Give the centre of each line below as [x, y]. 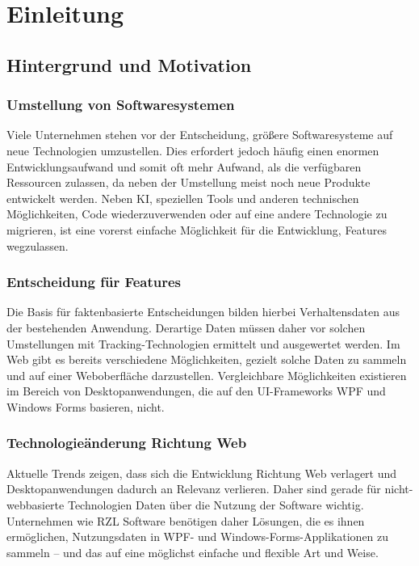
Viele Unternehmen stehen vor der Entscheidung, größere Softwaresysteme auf [200, 135]
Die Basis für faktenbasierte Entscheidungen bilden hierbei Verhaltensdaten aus [203, 312]
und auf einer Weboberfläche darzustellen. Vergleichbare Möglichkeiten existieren [207, 375]
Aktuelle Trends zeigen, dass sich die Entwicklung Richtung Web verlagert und [202, 473]
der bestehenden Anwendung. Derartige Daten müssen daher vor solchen [186, 327]
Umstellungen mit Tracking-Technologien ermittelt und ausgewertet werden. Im [203, 343]
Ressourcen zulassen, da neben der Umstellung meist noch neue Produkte [189, 182]
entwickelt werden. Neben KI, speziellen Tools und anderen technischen [183, 198]
